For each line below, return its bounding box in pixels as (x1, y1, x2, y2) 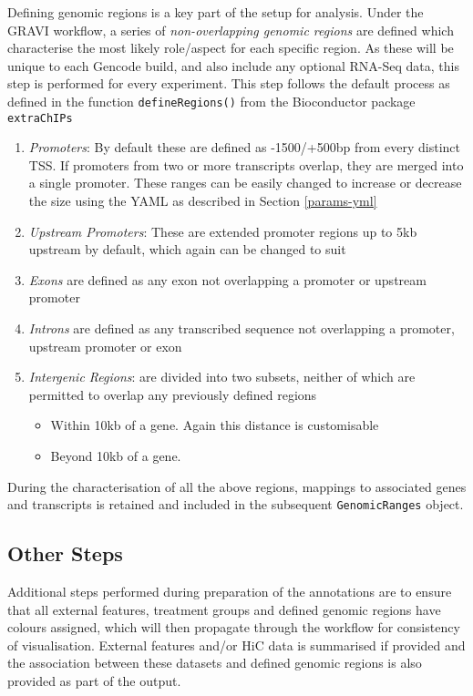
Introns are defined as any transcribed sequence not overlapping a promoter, (28, 319, 455, 338)
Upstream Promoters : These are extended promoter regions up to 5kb (28, 221, 417, 241)
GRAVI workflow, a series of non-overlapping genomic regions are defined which (7, 20, 454, 39)
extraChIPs (7, 111, 73, 125)
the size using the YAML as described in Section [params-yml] (28, 191, 377, 210)
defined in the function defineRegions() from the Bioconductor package (7, 91, 416, 110)
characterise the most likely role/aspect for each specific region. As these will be (7, 38, 454, 57)
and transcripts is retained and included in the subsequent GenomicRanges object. (7, 495, 464, 514)
